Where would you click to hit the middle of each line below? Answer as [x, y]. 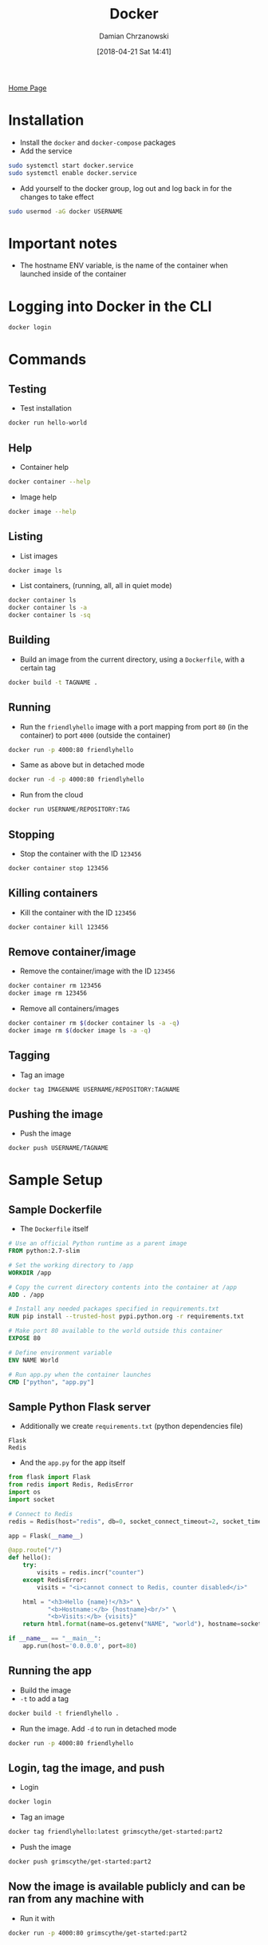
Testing [28, 389]
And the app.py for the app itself [73, 1462]
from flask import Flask [49, 1478]
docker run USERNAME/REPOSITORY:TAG [69, 809]
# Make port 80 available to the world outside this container [116, 1331]
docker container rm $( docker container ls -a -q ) [94, 1024]
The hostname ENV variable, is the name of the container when [124, 265]
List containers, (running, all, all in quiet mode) [96, 586]
